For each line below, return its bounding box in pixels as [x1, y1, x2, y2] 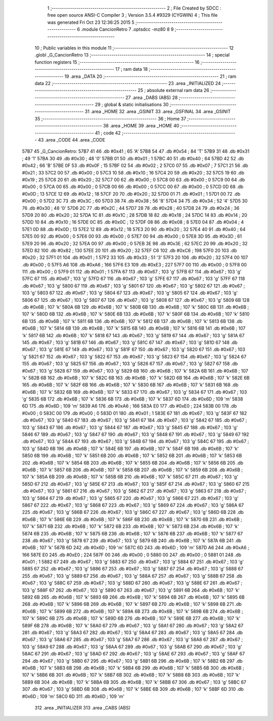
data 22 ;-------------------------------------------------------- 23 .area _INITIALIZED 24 [34, 80, 221, 86]
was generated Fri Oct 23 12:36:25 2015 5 [47, 19, 135, 25]
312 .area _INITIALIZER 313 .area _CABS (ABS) [34, 704, 131, 710]
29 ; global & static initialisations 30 [95, 102, 169, 108]
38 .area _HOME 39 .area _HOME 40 [103, 123, 179, 129]
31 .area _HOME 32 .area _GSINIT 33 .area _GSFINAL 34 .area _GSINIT [84, 109, 231, 115]
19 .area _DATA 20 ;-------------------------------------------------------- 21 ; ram [64, 73, 237, 79]
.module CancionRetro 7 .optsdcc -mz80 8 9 [81, 26, 174, 32]
